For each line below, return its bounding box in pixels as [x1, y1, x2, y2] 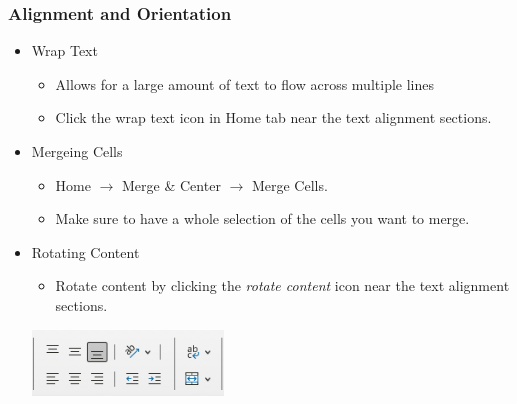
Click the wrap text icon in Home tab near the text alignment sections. [55, 107, 492, 128]
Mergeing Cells [31, 141, 123, 161]
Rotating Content [31, 241, 140, 262]
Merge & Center [122, 174, 221, 195]
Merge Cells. [251, 174, 328, 195]
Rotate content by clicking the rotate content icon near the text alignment [55, 275, 510, 296]
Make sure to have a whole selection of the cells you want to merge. [55, 208, 470, 229]
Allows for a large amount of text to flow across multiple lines [55, 73, 434, 94]
